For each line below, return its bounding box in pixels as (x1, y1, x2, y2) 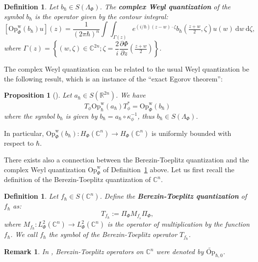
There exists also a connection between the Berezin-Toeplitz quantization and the (4, 155, 249, 165)
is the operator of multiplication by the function (107, 219, 250, 229)
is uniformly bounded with (152, 128, 232, 138)
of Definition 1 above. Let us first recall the (103, 164, 234, 174)
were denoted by (156, 246, 204, 257)
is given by (65, 110, 98, 121)
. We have (115, 90, 146, 100)
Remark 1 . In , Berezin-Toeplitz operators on (4, 246, 144, 257)
